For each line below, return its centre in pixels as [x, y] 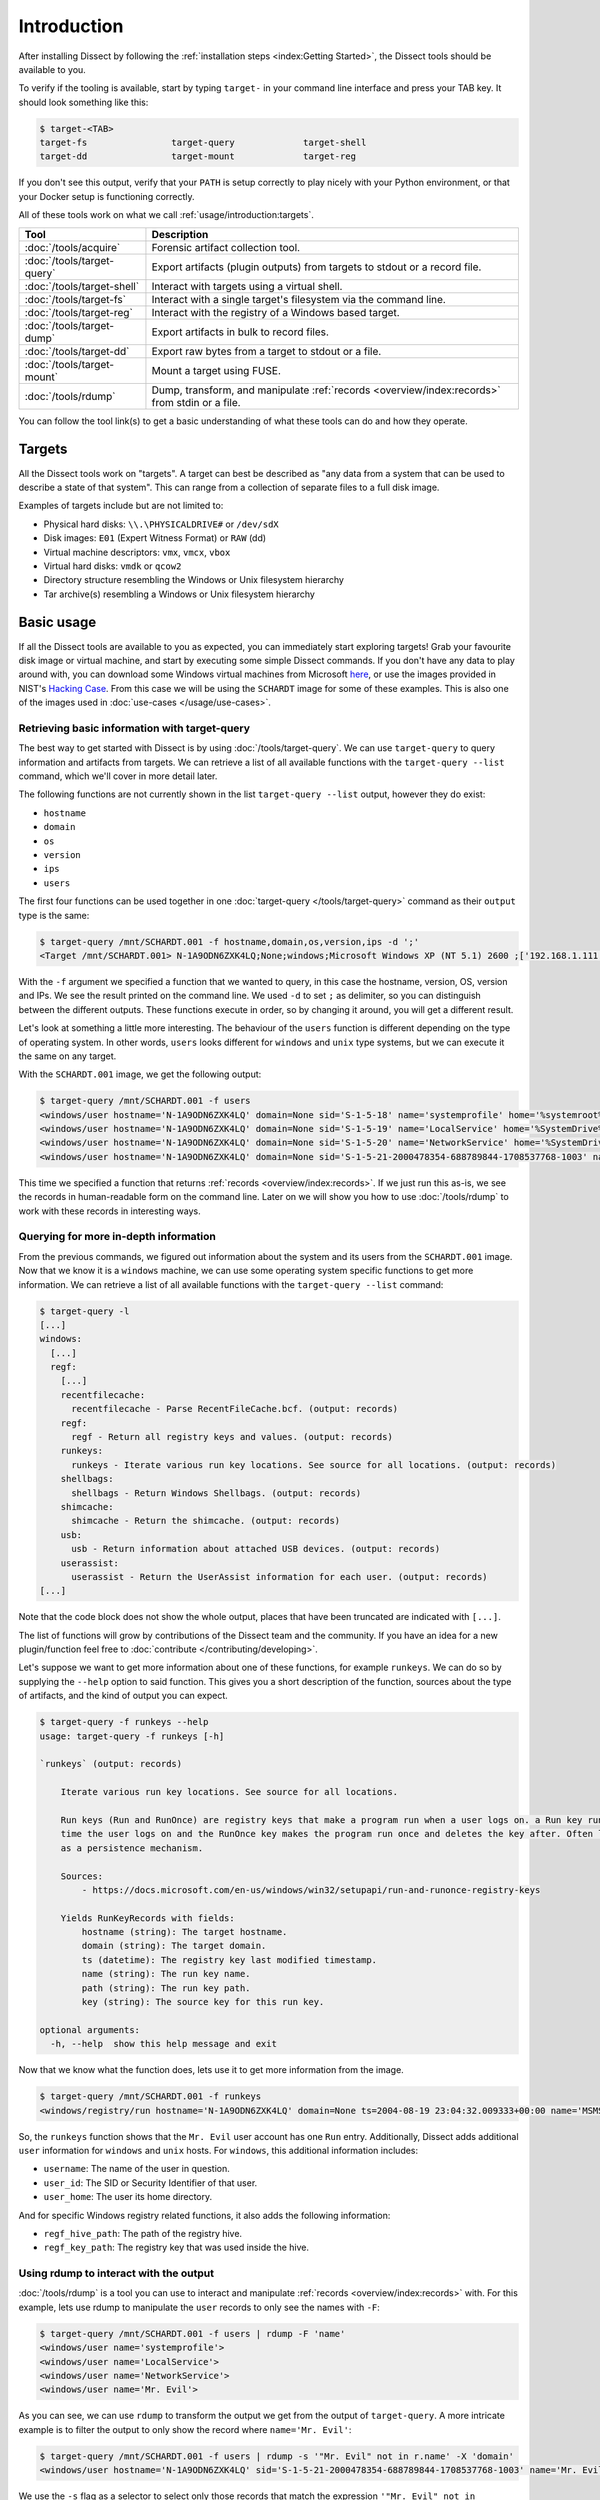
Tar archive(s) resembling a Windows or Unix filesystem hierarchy [179, 594]
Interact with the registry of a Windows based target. [275, 312]
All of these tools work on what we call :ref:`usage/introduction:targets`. [166, 215]
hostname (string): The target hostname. [184, 1932]
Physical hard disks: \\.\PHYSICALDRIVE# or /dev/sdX [161, 524]
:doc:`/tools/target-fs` [75, 299]
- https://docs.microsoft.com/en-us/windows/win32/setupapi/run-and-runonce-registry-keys [311, 1889]
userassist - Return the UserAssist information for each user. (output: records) [280, 1576]
